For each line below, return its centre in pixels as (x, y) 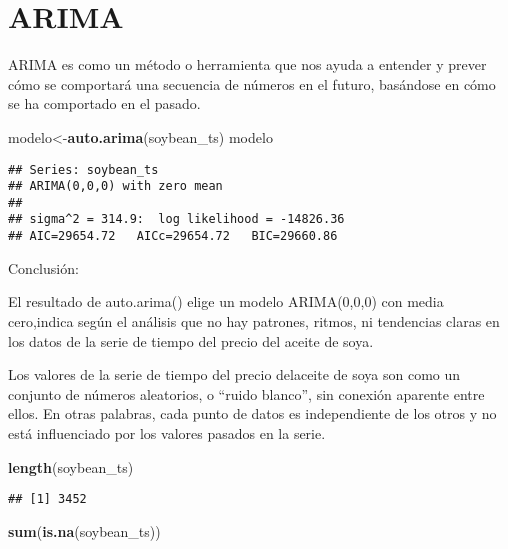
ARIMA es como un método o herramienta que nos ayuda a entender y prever (247, 64)
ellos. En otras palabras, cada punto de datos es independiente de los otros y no (252, 413)
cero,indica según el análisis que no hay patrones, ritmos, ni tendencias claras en (254, 320)
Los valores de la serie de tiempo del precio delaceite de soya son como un (234, 374)
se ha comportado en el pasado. (104, 103)
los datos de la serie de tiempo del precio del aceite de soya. (191, 340)
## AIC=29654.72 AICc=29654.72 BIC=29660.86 (173, 236)
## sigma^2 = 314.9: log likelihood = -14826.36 (176, 219)
